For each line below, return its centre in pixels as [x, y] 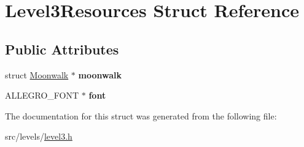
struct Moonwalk [37, 74]
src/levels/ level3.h [39, 136]
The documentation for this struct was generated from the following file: [141, 115]
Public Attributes [62, 49]
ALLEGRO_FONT [42, 95]
